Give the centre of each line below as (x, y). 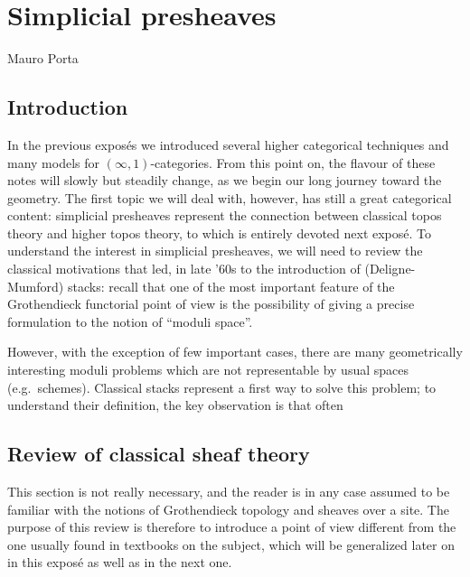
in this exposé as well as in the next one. (120, 562)
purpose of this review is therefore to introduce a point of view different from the (232, 527)
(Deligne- (390, 269)
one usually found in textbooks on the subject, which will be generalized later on (231, 544)
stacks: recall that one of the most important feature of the (231, 286)
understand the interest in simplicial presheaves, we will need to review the (215, 251)
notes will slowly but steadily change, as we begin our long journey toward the (225, 180)
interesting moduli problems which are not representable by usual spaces (208, 370)
